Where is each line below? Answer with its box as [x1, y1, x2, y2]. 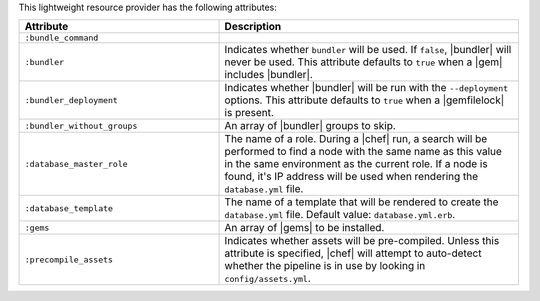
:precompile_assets [24, 254, 114, 265]
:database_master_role [24, 158, 129, 169]
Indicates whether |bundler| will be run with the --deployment [224, 81, 509, 95]
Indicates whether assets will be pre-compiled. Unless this [224, 234, 500, 248]
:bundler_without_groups [24, 120, 138, 131]
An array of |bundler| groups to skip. [224, 119, 397, 133]
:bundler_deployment [24, 95, 119, 105]
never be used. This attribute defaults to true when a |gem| [224, 55, 503, 69]
